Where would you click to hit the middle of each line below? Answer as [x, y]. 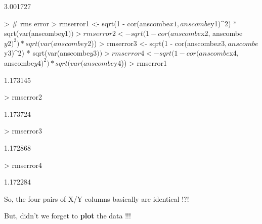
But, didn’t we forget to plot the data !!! [68, 216]
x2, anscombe [222, 33]
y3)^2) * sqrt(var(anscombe [47, 53]
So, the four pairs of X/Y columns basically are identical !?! [97, 198]
